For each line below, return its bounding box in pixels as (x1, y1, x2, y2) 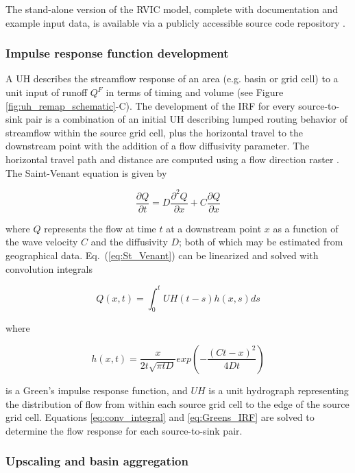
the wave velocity (5, 234, 78, 249)
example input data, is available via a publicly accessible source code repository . (5, 15, 345, 29)
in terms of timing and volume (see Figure (106, 85, 284, 99)
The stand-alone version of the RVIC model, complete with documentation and (5, 2, 338, 16)
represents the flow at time (44, 221, 156, 235)
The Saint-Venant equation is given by (5, 165, 167, 180)
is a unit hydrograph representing (208, 383, 349, 397)
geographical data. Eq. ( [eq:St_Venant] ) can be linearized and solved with (5, 247, 319, 262)
